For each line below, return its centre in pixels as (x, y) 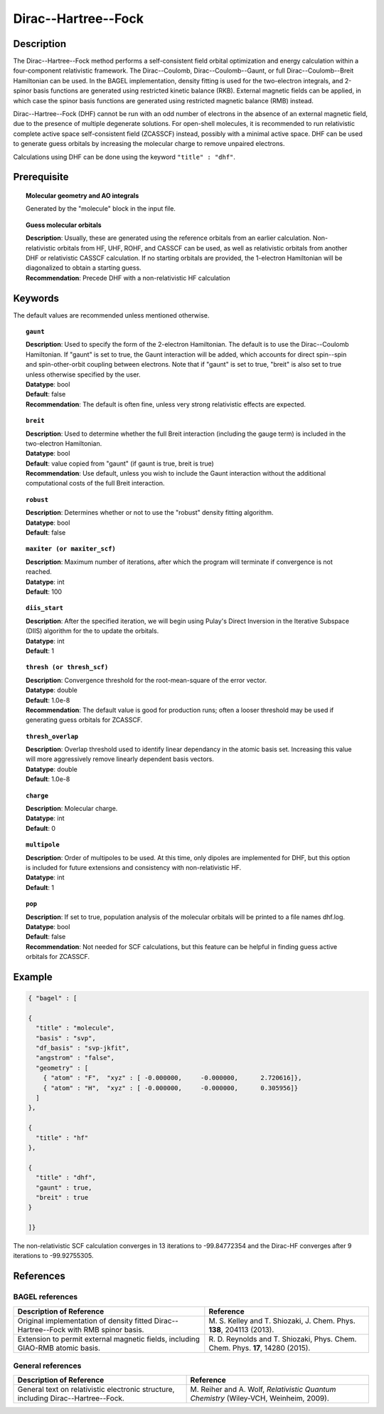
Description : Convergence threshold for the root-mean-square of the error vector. (146, 680)
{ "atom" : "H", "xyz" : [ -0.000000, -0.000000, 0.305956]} (171, 1088)
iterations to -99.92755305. (53, 1256)
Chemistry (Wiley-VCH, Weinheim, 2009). (260, 1398)
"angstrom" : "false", (75, 1058)
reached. (39, 572)
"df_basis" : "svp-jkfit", (83, 1048)
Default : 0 (41, 828)
